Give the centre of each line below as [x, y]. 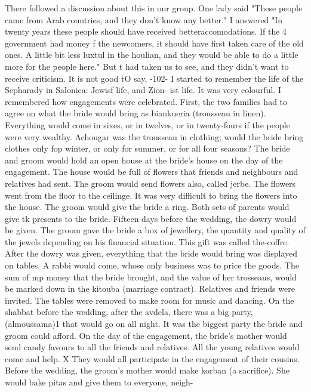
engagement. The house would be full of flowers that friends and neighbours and [152, 172]
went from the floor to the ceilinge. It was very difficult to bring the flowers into [151, 195]
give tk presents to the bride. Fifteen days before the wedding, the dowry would [151, 218]
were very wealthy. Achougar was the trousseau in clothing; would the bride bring [154, 136]
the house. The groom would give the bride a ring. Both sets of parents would [147, 207]
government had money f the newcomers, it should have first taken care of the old [154, 43]
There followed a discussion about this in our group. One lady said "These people [154, 8]
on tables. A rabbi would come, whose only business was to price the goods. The [152, 265]
